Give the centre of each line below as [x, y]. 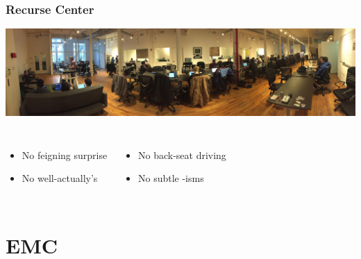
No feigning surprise [65, 154]
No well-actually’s [60, 178]
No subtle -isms [171, 178]
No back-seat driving [182, 154]
